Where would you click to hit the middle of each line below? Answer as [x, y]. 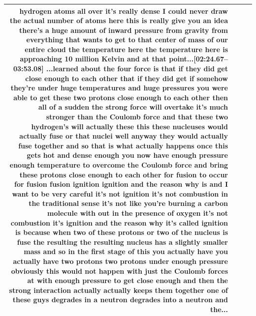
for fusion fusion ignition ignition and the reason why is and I [121, 184]
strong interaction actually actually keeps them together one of [118, 290]
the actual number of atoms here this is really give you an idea [119, 20]
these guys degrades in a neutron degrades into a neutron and [120, 300]
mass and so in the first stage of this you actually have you [126, 251]
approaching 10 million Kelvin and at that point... [107, 59]
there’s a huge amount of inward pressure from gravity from [124, 30]
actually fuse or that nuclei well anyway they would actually [124, 136]
